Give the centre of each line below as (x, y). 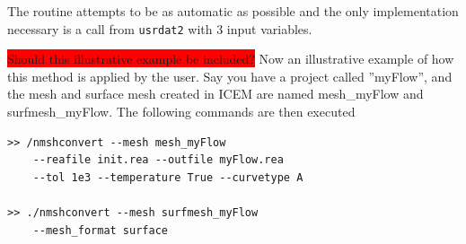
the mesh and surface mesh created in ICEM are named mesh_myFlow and (215, 94)
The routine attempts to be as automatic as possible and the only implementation (233, 11)
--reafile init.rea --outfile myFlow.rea (158, 160)
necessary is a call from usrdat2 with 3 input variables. (160, 28)
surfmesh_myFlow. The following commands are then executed (181, 112)
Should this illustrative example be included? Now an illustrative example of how (231, 59)
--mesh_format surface (100, 230)
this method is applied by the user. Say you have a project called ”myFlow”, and (230, 76)
